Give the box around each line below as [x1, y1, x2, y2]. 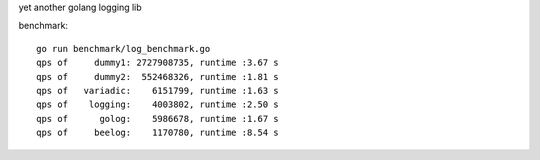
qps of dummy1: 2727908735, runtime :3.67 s [36, 57, 279, 69]
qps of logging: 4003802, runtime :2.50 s [36, 99, 279, 110]
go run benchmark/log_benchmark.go [36, 43, 211, 54]
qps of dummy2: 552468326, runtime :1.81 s [36, 71, 279, 82]
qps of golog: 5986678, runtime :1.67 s [36, 113, 279, 124]
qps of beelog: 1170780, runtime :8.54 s [36, 127, 279, 139]
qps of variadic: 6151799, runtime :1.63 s [36, 85, 279, 96]
